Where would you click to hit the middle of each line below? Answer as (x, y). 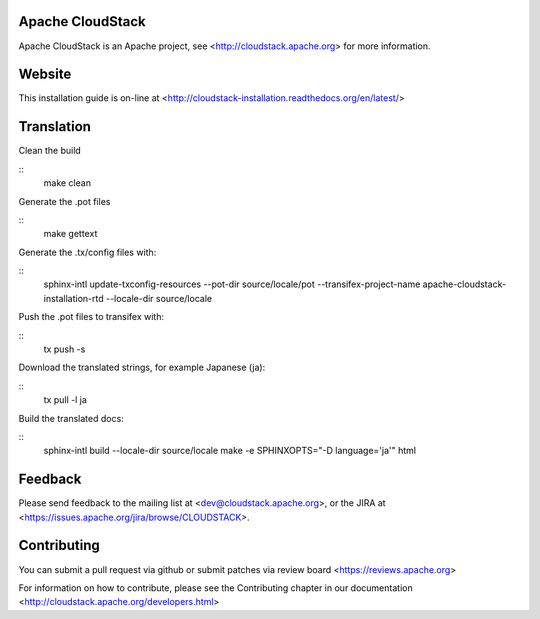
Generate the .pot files (64, 201)
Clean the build (50, 151)
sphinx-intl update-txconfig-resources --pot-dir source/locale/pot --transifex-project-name (232, 284)
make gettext (70, 234)
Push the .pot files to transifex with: (91, 317)
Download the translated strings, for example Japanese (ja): (142, 367)
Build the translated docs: (71, 418)
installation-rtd (73, 298)
